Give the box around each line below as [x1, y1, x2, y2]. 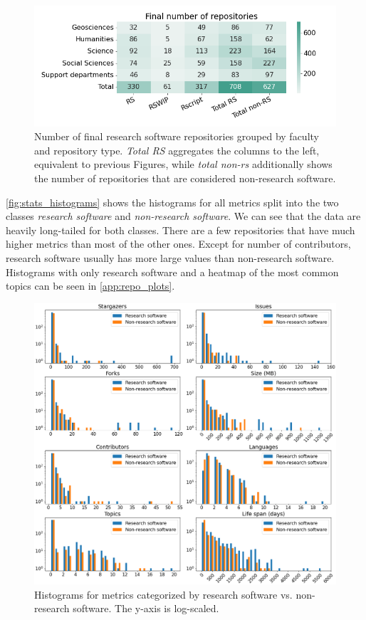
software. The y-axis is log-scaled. [73, 601, 219, 616]
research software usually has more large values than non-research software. [6, 250, 335, 265]
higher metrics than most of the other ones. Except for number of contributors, [6, 236, 351, 251]
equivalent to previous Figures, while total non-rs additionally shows [34, 157, 333, 172]
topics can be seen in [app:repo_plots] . [6, 278, 175, 293]
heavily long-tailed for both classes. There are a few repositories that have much [6, 222, 355, 237]
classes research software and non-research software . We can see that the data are [6, 209, 361, 224]
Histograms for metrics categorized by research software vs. [34, 587, 293, 601]
